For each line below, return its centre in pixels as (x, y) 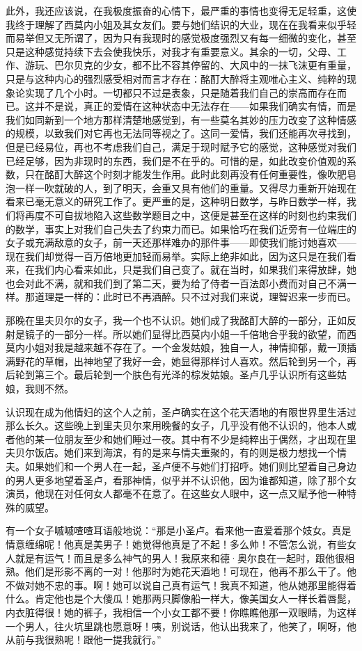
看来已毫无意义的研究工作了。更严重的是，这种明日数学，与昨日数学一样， (176, 201)
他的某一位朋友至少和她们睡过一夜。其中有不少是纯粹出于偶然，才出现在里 (186, 439)
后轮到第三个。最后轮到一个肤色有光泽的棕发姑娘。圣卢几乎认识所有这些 (171, 375)
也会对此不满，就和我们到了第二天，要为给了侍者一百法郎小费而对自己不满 (176, 283)
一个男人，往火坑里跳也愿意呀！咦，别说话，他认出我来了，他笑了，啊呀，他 (181, 626)
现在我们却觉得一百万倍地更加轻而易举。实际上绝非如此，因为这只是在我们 (176, 256)
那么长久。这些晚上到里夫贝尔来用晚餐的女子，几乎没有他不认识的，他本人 (176, 425)
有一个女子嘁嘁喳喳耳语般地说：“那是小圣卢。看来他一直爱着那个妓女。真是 (179, 530)
